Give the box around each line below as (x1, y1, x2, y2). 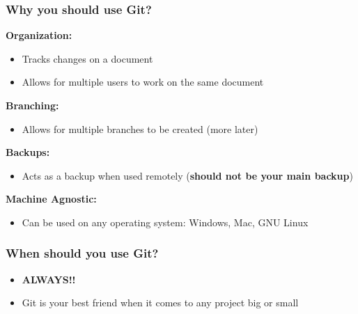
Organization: (6, 28, 72, 42)
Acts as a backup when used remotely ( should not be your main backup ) (22, 168, 353, 182)
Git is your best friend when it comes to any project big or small (22, 295, 299, 310)
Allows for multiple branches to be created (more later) (22, 121, 258, 136)
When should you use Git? (6, 244, 159, 262)
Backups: (6, 145, 50, 159)
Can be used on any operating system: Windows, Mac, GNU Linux (22, 214, 309, 229)
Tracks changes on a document (22, 51, 153, 65)
